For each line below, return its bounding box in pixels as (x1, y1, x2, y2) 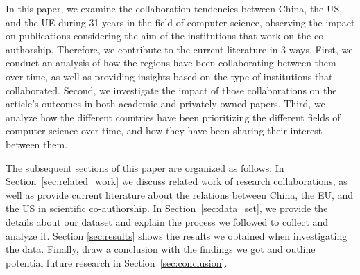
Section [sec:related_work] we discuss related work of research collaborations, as (6, 174, 348, 188)
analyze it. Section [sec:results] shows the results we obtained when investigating (6, 228, 348, 242)
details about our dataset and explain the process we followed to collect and (6, 214, 329, 229)
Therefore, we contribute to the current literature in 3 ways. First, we (57, 42, 353, 56)
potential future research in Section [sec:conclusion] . (6, 255, 228, 269)
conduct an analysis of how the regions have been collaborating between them (6, 55, 336, 70)
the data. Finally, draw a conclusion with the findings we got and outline (6, 242, 316, 256)
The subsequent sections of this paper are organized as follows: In (6, 160, 284, 175)
